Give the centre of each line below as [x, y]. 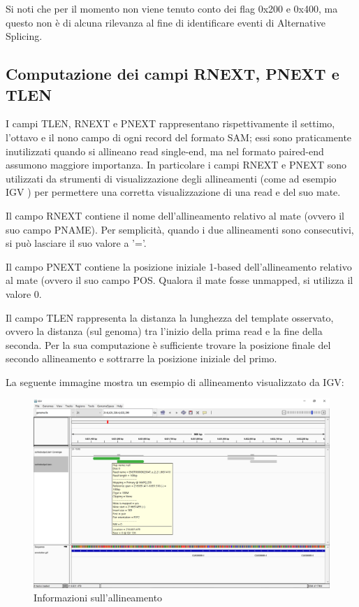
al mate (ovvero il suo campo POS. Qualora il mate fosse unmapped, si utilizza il [179, 280]
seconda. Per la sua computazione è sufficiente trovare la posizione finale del [168, 344]
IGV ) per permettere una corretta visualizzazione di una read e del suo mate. [173, 192]
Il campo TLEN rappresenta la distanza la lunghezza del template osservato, [170, 317]
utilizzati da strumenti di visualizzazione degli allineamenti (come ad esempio [171, 178]
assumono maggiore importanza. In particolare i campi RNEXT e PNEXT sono [176, 165]
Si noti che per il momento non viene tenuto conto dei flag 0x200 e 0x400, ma [172, 8]
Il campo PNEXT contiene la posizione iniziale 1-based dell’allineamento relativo [179, 266]
